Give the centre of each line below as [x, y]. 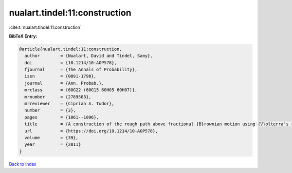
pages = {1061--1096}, [62, 117]
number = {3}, [50, 110]
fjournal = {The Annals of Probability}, [81, 70]
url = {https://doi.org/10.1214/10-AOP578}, [91, 131]
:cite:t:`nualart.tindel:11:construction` [46, 27]
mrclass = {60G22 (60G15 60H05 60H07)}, [81, 90]
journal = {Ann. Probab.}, [64, 83]
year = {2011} [53, 144]
